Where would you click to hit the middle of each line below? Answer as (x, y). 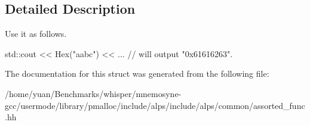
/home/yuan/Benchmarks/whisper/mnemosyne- (93, 93)
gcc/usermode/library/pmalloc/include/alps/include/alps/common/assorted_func (155, 105)
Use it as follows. (36, 34)
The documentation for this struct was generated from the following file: (137, 74)
